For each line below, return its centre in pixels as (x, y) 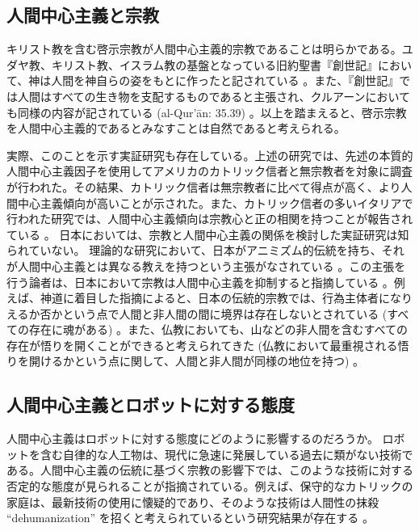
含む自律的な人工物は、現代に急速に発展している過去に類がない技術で (226, 454)
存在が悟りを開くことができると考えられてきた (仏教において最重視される (202, 345)
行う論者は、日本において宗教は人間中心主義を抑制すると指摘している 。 (200, 282)
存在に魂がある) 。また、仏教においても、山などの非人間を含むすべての (218, 329)
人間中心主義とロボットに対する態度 (151, 405)
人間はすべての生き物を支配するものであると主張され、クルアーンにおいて (214, 96)
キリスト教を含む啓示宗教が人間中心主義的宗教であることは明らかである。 (204, 49)
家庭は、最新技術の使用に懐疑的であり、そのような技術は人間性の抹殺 (193, 501)
